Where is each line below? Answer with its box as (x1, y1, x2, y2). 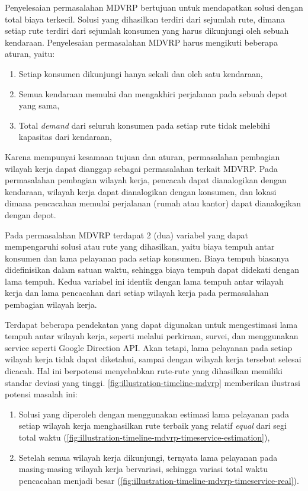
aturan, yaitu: (5, 47, 55, 60)
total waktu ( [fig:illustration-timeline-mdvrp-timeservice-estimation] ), (18, 431, 270, 443)
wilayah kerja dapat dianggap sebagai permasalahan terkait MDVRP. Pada (5, 162, 278, 174)
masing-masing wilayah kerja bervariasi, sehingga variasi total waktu (18, 463, 268, 475)
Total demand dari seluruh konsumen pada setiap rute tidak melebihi (18, 119, 270, 131)
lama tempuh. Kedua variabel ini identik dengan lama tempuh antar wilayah (5, 275, 284, 287)
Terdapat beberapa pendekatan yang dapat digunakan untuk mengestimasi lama (5, 318, 298, 330)
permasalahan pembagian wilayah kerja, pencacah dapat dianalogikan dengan (5, 174, 287, 186)
